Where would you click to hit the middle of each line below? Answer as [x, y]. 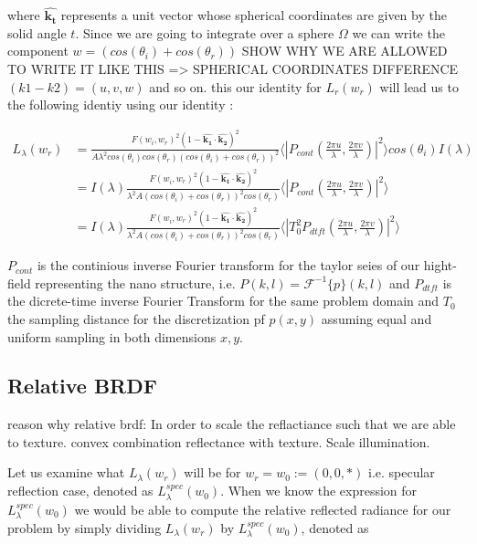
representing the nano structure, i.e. [135, 282]
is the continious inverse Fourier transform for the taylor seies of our [228, 265]
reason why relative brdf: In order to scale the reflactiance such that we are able [232, 424]
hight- [440, 265]
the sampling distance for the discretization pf [136, 318]
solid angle [37, 32]
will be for [212, 472]
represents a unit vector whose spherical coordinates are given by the [254, 15]
